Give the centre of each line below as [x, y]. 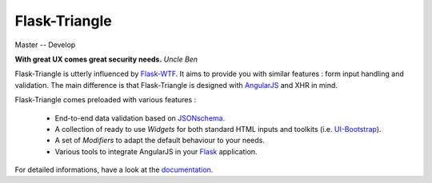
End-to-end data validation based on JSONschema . [140, 118]
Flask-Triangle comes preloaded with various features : [106, 100]
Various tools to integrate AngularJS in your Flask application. [156, 151]
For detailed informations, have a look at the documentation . [114, 170]
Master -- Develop [45, 45]
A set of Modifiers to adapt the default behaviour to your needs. [160, 141]
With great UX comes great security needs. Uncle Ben [106, 59]
